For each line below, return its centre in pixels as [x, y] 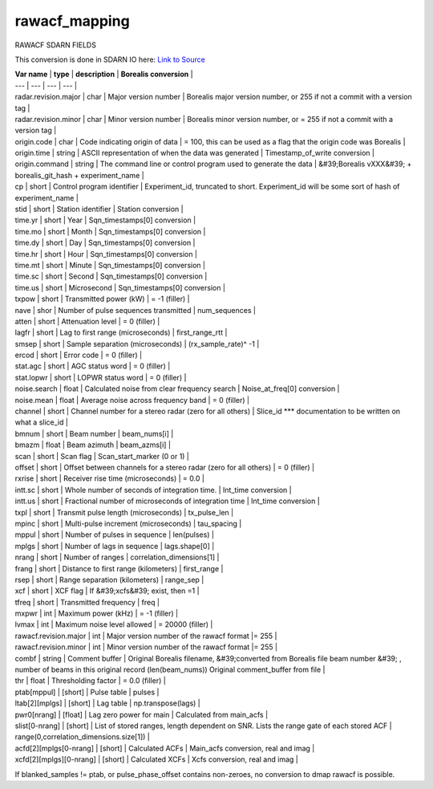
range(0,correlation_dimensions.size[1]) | [82, 737]
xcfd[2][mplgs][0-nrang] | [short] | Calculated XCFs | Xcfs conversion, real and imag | [156, 759]
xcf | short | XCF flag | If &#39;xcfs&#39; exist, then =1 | [107, 591]
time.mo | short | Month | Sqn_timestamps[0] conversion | [110, 231]
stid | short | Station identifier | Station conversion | [99, 209]
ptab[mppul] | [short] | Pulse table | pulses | [87, 692]
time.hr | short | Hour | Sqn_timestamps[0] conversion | [106, 254]
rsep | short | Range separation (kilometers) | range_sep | [109, 580]
